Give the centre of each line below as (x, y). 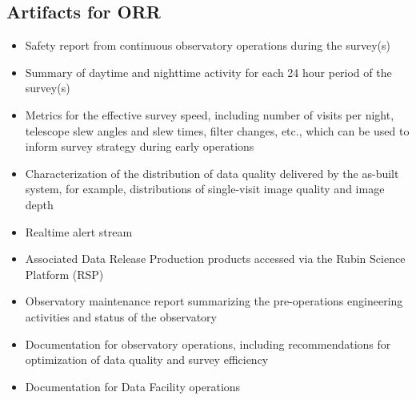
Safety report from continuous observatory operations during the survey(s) (208, 45)
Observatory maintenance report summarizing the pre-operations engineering (214, 301)
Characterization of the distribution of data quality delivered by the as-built (212, 173)
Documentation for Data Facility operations (133, 386)
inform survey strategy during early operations (140, 146)
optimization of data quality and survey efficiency (147, 360)
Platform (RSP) (64, 274)
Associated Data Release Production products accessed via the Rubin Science (215, 259)
